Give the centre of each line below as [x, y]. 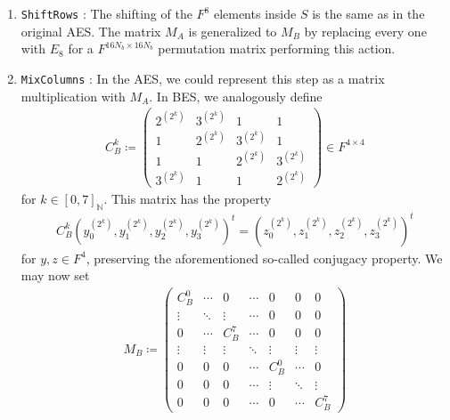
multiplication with [73, 96]
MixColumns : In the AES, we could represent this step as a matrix [203, 78]
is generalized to [233, 31]
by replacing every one [365, 31]
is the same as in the [368, 13]
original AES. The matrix [91, 31]
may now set [55, 275]
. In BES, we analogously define [236, 96]
